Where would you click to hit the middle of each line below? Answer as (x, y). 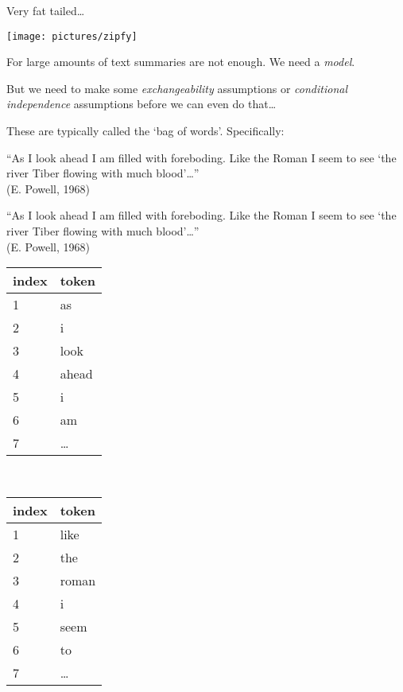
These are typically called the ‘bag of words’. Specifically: (145, 131)
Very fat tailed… (46, 10)
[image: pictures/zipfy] (72, 36)
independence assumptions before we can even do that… (141, 104)
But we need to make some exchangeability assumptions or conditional (177, 88)
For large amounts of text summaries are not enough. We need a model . (181, 62)
